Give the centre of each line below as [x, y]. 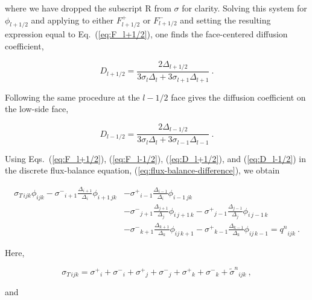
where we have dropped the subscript [74, 8]
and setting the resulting [225, 20]
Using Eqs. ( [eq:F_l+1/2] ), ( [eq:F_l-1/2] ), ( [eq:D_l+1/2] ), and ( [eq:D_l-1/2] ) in [156, 158]
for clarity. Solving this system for [244, 8]
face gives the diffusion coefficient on [238, 97]
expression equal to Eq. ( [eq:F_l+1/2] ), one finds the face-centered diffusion [146, 34]
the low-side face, [37, 109]
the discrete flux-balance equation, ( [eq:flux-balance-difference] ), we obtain [142, 170]
